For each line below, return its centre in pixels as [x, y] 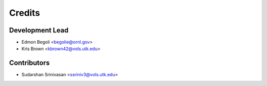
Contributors [29, 63]
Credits [25, 13]
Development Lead [39, 30]
